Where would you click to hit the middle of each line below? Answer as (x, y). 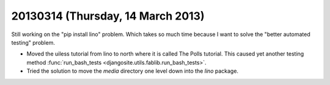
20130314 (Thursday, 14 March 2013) (108, 16)
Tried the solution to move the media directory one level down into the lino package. (132, 71)
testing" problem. (33, 42)
